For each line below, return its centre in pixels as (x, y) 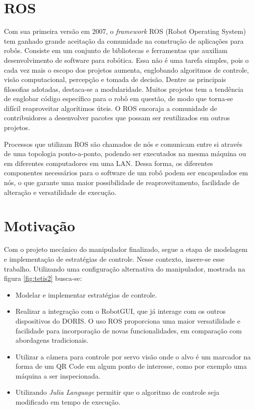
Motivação (40, 226)
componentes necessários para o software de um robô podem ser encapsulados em (126, 173)
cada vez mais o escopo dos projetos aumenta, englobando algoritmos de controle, (127, 69)
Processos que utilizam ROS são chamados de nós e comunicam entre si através (123, 144)
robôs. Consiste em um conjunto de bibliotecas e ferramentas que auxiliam (116, 50)
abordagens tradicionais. (52, 340)
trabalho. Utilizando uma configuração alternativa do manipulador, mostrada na (125, 268)
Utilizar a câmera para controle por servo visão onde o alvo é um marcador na (133, 356)
